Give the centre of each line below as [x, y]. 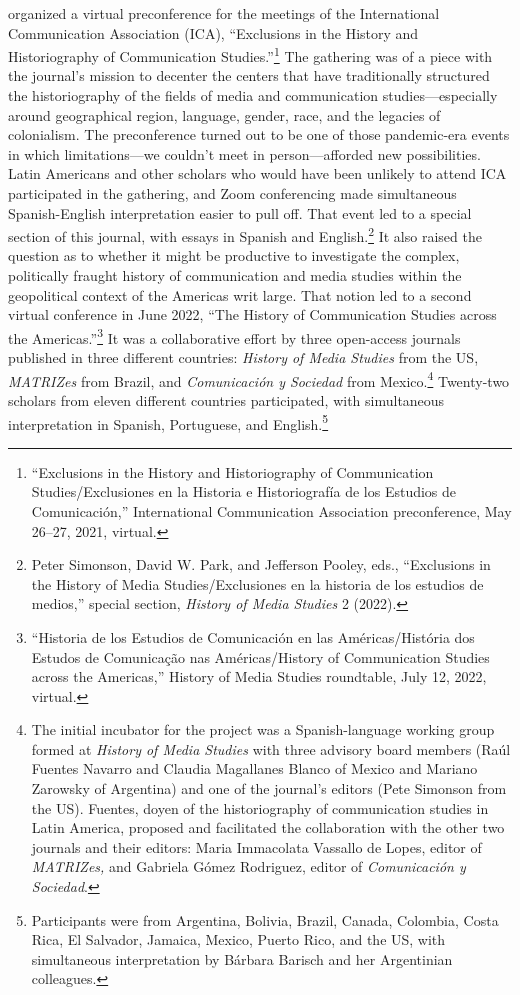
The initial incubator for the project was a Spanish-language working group [263, 729]
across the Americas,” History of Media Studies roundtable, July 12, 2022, [259, 676]
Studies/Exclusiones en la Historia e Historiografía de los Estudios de [244, 491]
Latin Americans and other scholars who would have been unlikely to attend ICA [257, 173]
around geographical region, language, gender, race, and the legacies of [224, 114]
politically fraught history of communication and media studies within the [235, 275]
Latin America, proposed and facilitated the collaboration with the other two [268, 827]
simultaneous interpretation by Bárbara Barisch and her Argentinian [242, 958]
